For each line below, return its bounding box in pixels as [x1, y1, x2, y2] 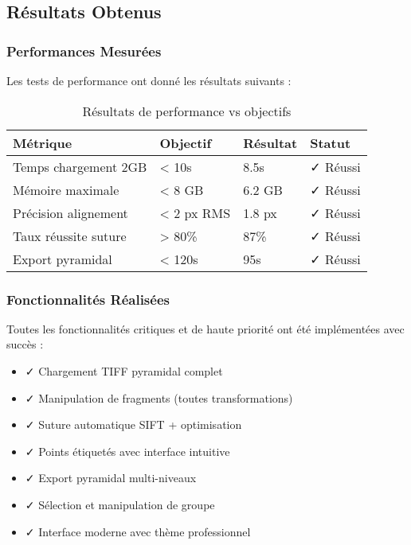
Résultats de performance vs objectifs [82, 101, 292, 120]
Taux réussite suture [13, 226, 127, 245]
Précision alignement [13, 203, 128, 222]
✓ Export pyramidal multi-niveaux [25, 469, 197, 486]
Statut [310, 133, 351, 152]
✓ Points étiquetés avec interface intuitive [25, 442, 230, 459]
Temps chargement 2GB [13, 157, 147, 176]
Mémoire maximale [13, 180, 119, 199]
